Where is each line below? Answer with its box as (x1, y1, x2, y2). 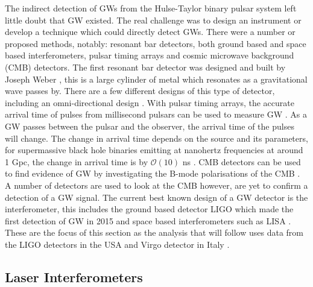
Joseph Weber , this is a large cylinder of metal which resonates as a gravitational (5, 72, 308, 85)
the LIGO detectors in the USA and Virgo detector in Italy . (5, 238, 230, 250)
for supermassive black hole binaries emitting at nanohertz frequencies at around (5, 143, 303, 156)
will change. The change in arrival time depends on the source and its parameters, (5, 131, 308, 144)
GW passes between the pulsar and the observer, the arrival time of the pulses (5, 119, 294, 132)
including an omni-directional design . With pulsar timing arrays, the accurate (5, 96, 294, 109)
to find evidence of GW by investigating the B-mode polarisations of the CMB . (5, 167, 300, 180)
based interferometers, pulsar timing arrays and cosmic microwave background (5, 49, 294, 61)
